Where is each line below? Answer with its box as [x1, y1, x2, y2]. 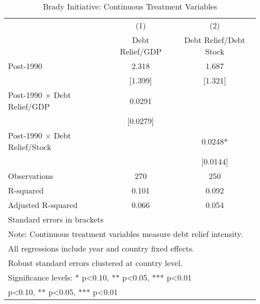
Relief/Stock [8, 141, 51, 152]
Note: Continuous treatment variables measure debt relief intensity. [8, 228, 243, 239]
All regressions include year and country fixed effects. [8, 242, 194, 254]
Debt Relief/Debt [184, 34, 245, 45]
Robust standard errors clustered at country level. [8, 257, 183, 268]
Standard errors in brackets [8, 213, 104, 225]
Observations [8, 170, 53, 181]
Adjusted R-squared [8, 199, 78, 210]
